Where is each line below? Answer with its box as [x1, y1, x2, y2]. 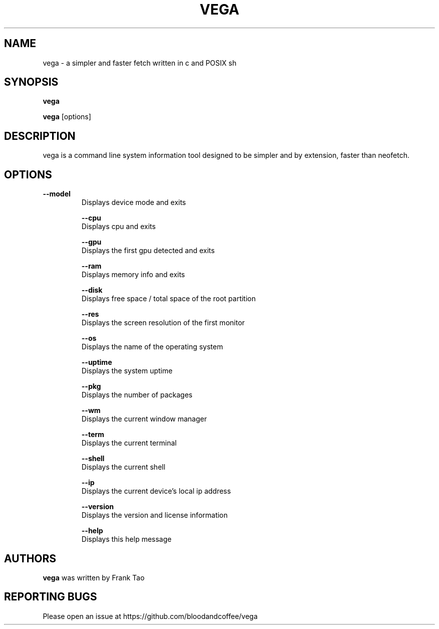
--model [43, 189, 71, 198]
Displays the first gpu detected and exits [81, 246, 215, 255]
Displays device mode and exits [81, 198, 186, 207]
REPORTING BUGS [4, 590, 97, 603]
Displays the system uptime [81, 366, 173, 375]
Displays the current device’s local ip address [81, 487, 231, 496]
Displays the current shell [81, 463, 165, 472]
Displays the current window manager [81, 414, 207, 424]
